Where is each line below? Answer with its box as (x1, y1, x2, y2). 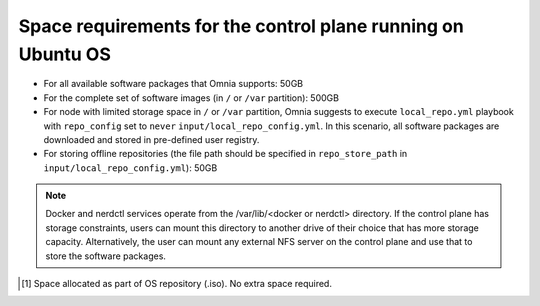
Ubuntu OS (18, 43, 112, 65)
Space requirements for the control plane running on (18, 15, 464, 37)
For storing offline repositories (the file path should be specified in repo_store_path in (43, 148, 408, 160)
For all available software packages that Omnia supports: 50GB (43, 78, 304, 90)
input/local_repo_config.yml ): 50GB (43, 161, 218, 174)
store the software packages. (45, 250, 167, 262)
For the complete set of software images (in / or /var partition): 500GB (43, 91, 340, 104)
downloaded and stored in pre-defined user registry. (43, 133, 260, 145)
